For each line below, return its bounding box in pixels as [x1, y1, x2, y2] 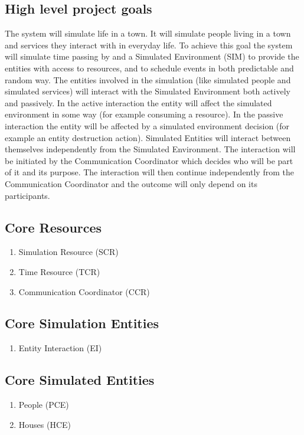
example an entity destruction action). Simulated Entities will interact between [5, 131, 291, 143]
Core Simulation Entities [5, 314, 159, 332]
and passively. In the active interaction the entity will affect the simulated [5, 96, 272, 109]
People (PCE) [18, 398, 69, 411]
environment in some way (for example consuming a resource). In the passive [5, 108, 283, 120]
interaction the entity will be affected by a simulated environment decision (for [5, 119, 290, 132]
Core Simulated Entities [5, 371, 155, 389]
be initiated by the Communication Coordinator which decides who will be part [5, 154, 293, 166]
